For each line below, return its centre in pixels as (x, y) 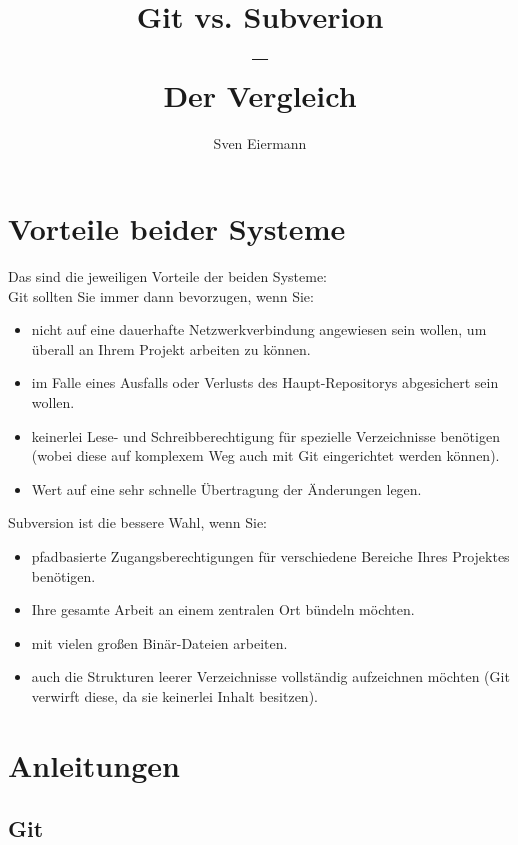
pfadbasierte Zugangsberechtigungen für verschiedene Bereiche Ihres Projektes (270, 555)
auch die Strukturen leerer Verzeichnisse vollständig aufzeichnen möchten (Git (270, 676)
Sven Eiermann (260, 142)
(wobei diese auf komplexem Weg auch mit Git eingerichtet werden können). (265, 455)
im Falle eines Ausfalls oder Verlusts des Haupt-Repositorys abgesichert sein (265, 382)
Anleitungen (94, 764)
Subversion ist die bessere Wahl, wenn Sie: (137, 522)
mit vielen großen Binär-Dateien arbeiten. (159, 642)
